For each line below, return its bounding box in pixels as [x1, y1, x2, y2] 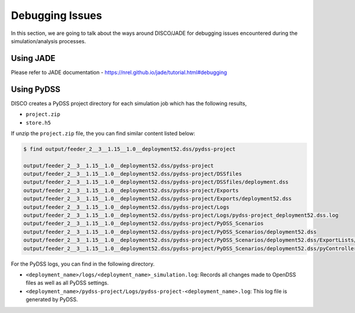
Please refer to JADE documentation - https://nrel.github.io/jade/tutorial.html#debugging [11, 69, 227, 76]
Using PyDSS [11, 84, 61, 94]
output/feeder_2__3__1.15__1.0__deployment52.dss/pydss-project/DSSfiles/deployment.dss [23, 179, 289, 186]
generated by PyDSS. [25, 296, 78, 303]
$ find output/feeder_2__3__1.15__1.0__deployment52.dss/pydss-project [23, 146, 236, 152]
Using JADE [11, 53, 56, 63]
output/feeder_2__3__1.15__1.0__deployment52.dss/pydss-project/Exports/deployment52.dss [23, 195, 292, 202]
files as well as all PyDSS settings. [25, 279, 109, 286]
